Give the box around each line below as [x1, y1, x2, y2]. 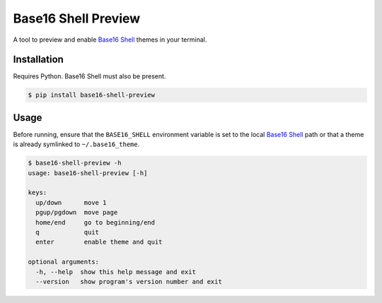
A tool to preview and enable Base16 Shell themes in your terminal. [13, 35, 207, 44]
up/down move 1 [35, 198, 107, 206]
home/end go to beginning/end [35, 218, 156, 226]
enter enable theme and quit [35, 238, 163, 246]
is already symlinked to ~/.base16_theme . [13, 140, 140, 148]
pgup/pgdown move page [35, 208, 118, 217]
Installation [13, 54, 64, 66]
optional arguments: [28, 258, 99, 266]
